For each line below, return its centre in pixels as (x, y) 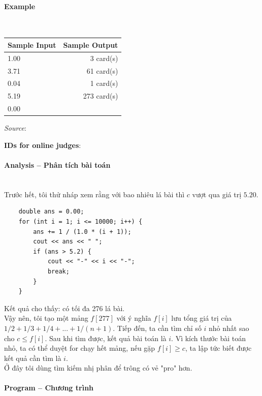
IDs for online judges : (43, 145)
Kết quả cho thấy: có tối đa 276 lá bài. (64, 308)
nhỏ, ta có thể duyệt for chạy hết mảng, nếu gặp (80, 348)
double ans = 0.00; (51, 212)
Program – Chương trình (49, 388)
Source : (15, 128)
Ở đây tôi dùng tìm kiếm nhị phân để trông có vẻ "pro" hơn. (98, 368)
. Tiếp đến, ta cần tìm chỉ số (157, 328)
